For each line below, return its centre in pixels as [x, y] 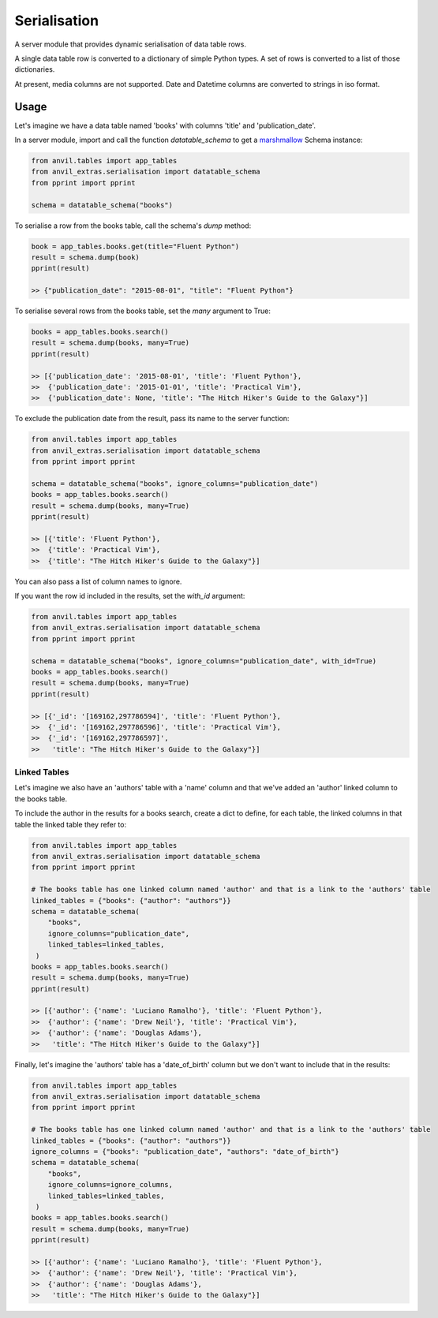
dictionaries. [35, 69]
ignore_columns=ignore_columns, [110, 1185]
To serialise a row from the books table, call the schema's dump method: [133, 226]
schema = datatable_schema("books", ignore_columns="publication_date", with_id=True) [204, 661]
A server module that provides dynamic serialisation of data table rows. [130, 44]
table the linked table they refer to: [70, 824]
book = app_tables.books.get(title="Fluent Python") [135, 246]
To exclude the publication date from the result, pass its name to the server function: [152, 419]
